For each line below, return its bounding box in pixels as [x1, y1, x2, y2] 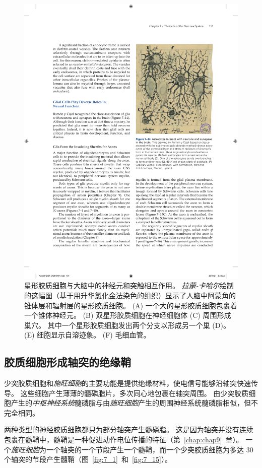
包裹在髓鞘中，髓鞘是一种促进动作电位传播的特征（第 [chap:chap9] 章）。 [4, 434, 243, 445]
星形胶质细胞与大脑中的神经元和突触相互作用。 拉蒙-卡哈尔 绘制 [24, 280, 234, 291]
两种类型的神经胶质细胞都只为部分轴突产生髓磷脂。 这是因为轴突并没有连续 [4, 424, 253, 435]
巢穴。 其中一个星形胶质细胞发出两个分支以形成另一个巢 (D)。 [24, 319, 230, 330]
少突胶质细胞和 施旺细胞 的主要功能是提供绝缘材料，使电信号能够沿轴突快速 [4, 378, 251, 388]
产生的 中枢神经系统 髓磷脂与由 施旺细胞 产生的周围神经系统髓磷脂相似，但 [11, 397, 251, 408]
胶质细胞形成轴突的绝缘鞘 [4, 354, 131, 370]
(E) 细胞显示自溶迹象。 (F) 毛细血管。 [24, 329, 151, 340]
